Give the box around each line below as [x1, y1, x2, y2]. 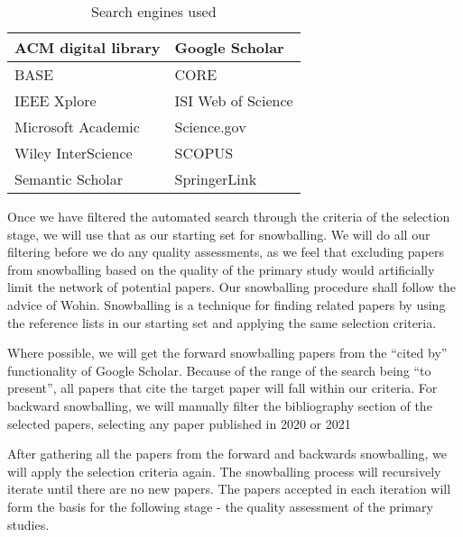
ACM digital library [14, 37, 161, 58]
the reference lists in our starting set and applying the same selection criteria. [7, 313, 437, 332]
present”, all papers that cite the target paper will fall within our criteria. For [7, 378, 438, 397]
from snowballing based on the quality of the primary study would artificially [7, 259, 435, 278]
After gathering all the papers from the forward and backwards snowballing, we [7, 444, 448, 463]
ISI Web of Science [174, 90, 293, 111]
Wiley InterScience [14, 142, 133, 163]
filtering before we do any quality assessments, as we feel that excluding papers [7, 242, 445, 261]
